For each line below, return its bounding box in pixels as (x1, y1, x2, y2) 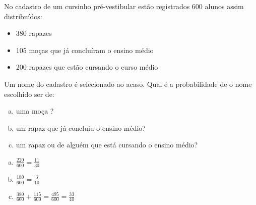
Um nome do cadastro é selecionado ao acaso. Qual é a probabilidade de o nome (4, 78, 252, 89)
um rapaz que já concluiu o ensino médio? (16, 122, 146, 133)
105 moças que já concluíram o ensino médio (16, 44, 154, 55)
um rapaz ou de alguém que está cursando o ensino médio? (16, 139, 198, 150)
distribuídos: (4, 11, 42, 21)
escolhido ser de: (4, 88, 54, 99)
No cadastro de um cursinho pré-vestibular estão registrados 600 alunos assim (4, 1, 244, 11)
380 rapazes (16, 28, 52, 38)
